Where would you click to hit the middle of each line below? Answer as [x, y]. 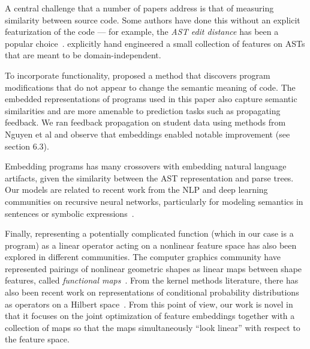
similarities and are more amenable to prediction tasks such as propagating [143, 110]
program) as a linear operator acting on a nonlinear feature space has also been [151, 245]
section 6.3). [27, 146]
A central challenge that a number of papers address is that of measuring [139, 8]
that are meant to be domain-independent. [83, 55]
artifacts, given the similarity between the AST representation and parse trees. [149, 178]
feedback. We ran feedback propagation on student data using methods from [145, 122]
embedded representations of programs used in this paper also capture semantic [151, 99]
